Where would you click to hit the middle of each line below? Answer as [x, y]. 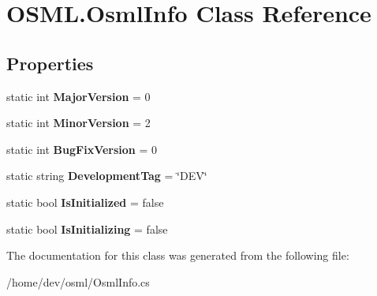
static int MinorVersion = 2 [78, 123]
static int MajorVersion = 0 [78, 96]
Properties [50, 63]
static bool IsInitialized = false [85, 202]
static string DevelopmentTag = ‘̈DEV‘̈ [107, 176]
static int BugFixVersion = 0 [82, 149]
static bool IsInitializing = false [87, 229]
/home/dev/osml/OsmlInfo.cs [78, 281]
